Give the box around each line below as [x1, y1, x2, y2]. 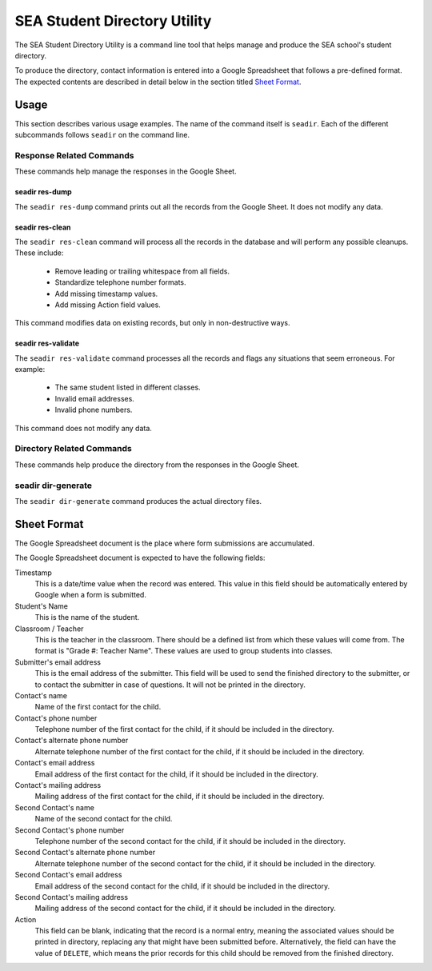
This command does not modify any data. [14, 423, 152, 433]
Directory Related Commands [14, 443, 132, 454]
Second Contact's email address [14, 870, 122, 880]
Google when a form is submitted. [34, 590, 147, 600]
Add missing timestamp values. [54, 289, 158, 298]
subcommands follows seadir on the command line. [14, 130, 190, 140]
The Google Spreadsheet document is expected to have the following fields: [14, 553, 266, 563]
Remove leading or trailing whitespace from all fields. [54, 266, 230, 276]
